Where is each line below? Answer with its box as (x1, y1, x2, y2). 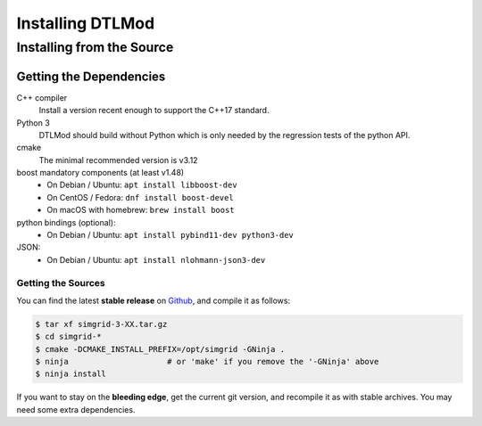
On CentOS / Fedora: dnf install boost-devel (46, 192, 234, 202)
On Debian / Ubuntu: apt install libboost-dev (46, 179, 237, 191)
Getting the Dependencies (16, 69, 166, 84)
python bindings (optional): (16, 217, 116, 227)
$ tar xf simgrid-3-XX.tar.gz (35, 319, 168, 329)
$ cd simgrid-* (35, 332, 102, 342)
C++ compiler (16, 92, 68, 102)
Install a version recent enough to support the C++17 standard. (38, 105, 270, 116)
